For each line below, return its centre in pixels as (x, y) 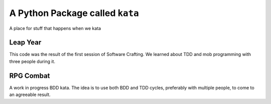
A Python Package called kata (74, 13)
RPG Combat (30, 76)
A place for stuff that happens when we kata (55, 28)
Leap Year (25, 42)
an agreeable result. (30, 94)
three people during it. (32, 61)
